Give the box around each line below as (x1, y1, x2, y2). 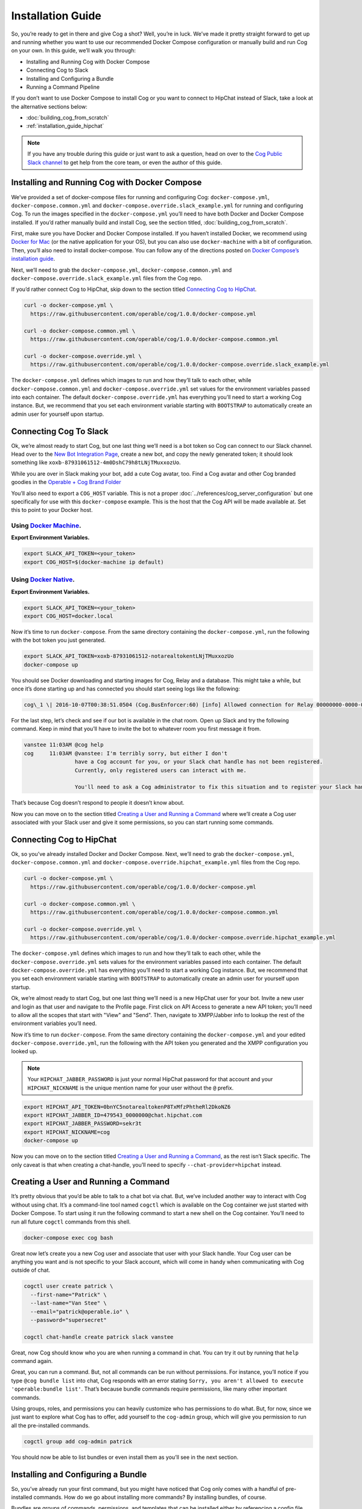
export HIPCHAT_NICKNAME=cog (24, 1129, 110, 1135)
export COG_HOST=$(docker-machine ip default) (24, 558, 164, 566)
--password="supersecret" (30, 1316, 107, 1323)
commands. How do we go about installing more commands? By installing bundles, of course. (33, 1494, 267, 1501)
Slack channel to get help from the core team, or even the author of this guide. (27, 159, 223, 166)
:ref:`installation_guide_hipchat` (26, 123, 104, 130)
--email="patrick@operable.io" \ (30, 1308, 129, 1315)
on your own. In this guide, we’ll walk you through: (11, 47, 136, 54)
